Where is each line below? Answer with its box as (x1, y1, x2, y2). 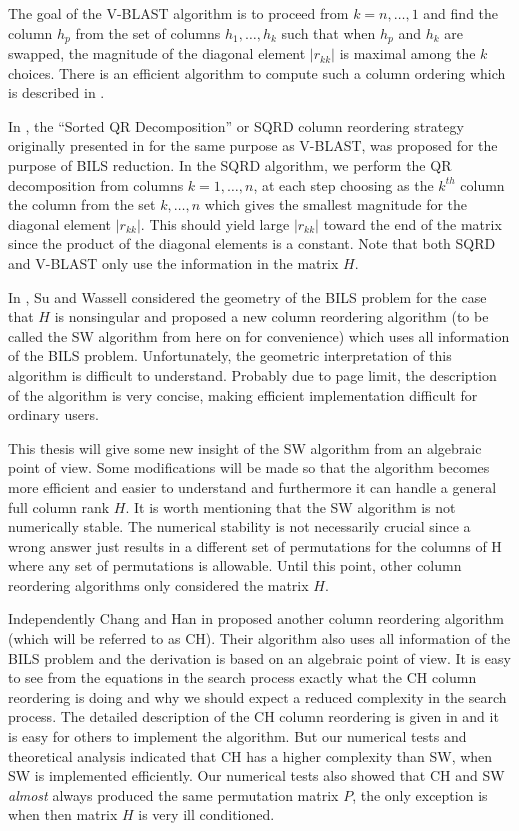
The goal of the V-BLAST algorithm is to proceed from (8, 3, 349, 23)
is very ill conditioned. (138, 804, 275, 825)
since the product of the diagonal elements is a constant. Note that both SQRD (8, 233, 496, 254)
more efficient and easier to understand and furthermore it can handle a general (8, 476, 497, 497)
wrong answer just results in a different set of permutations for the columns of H (8, 535, 502, 556)
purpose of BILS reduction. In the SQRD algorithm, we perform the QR (8, 155, 452, 176)
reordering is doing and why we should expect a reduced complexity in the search (8, 686, 507, 707)
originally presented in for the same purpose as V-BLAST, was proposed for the (8, 135, 498, 156)
